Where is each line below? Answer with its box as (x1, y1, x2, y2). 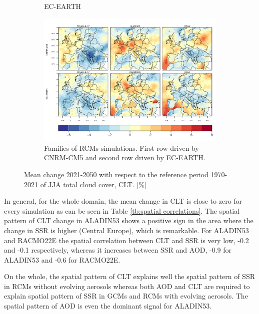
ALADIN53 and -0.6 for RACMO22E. (4, 254, 120, 265)
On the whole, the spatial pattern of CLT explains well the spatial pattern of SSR (4, 271, 255, 282)
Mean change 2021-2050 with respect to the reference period (24, 169, 208, 179)
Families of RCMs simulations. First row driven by (44, 142, 199, 153)
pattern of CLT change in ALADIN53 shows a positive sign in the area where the (4, 215, 253, 226)
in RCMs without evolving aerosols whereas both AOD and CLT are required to (4, 281, 250, 291)
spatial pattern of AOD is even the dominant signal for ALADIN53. (4, 301, 212, 311)
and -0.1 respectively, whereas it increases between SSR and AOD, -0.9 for (4, 245, 232, 255)
